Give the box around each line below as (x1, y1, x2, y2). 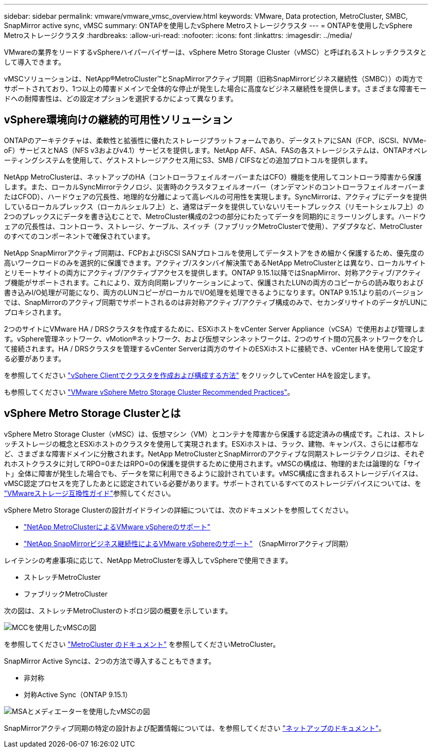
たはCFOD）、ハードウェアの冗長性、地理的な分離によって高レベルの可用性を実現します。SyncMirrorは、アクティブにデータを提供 (4, 192, 427, 201)
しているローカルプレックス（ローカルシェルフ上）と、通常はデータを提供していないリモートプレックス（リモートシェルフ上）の (4, 202, 424, 211)
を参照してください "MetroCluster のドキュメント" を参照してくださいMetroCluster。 (4, 639, 280, 648)
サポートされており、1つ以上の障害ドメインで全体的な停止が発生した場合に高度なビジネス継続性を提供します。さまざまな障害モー (4, 84, 427, 93)
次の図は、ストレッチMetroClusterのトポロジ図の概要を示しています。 (4, 606, 232, 615)
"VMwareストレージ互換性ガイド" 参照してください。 (4, 489, 175, 497)
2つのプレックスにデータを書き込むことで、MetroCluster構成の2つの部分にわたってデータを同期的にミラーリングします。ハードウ (4, 212, 426, 221)
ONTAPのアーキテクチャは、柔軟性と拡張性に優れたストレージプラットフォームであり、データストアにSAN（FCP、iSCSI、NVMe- (4, 136, 427, 145)
